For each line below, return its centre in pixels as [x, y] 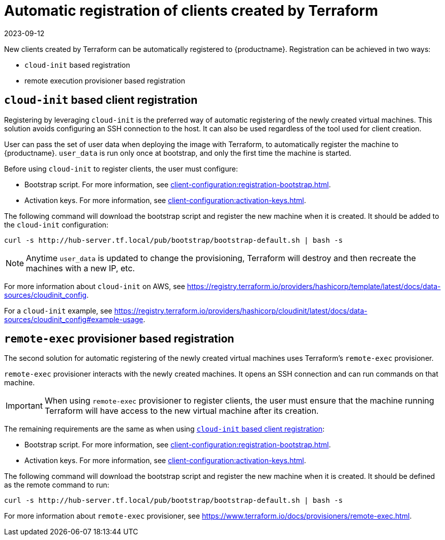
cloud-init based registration [77, 65]
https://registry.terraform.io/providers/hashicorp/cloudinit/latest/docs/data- [241, 310]
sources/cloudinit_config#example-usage [74, 319]
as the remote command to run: [57, 485]
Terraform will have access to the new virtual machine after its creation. [182, 411]
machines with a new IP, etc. [81, 268]
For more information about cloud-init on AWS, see [95, 286]
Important [24, 406]
